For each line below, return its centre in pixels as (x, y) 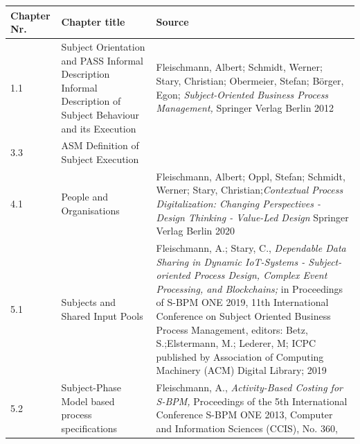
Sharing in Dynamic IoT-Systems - (231, 261)
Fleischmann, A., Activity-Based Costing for (249, 387)
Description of (91, 101)
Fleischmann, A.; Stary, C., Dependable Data (251, 248)
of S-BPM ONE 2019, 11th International (242, 302)
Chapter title (93, 22)
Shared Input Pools (102, 315)
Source (172, 22)
